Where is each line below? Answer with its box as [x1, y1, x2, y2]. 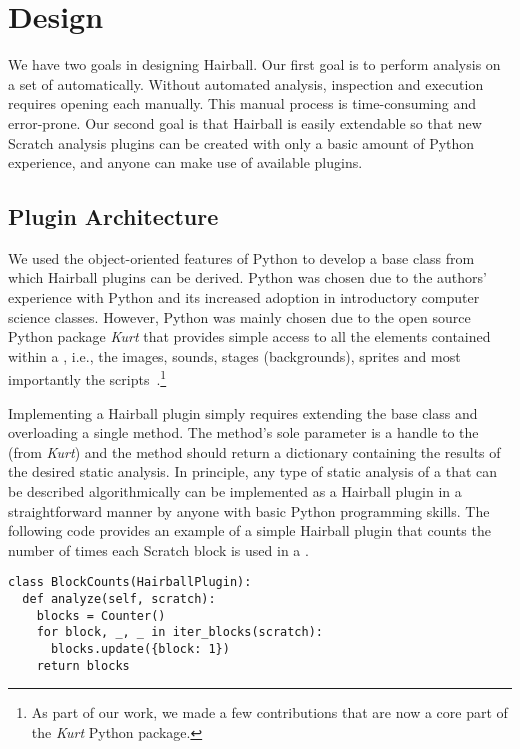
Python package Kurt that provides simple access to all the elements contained [8, 326, 491, 347]
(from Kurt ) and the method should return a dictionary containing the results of [8, 441, 501, 462]
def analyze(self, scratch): [22, 592, 216, 607]
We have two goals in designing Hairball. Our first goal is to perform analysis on [8, 54, 501, 75]
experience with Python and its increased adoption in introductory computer [8, 287, 480, 308]
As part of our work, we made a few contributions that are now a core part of [31, 702, 508, 723]
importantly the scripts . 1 [8, 366, 167, 390]
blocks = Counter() [36, 608, 166, 623]
